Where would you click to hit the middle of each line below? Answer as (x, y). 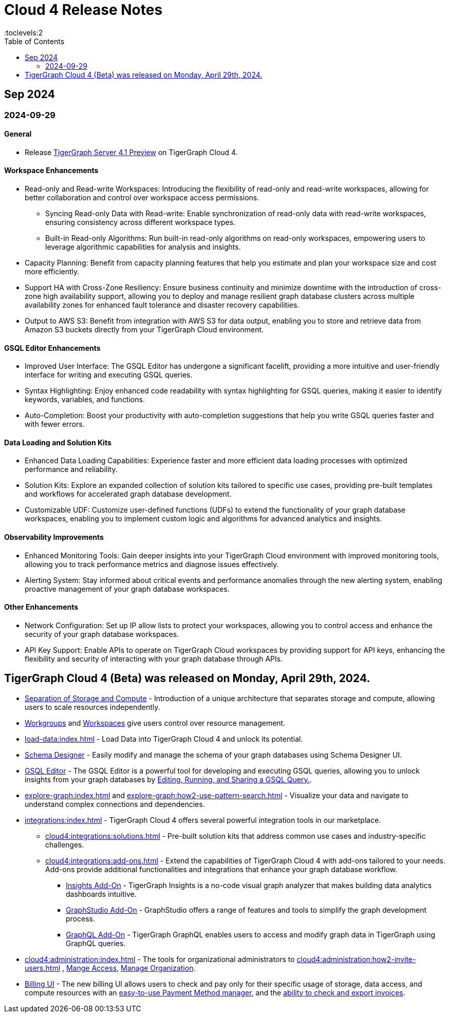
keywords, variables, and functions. (85, 400)
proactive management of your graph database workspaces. (127, 589)
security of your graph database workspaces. (102, 634)
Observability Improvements (54, 537)
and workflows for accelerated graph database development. (128, 494)
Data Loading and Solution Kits (58, 442)
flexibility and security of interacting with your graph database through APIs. (154, 658)
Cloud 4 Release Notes (83, 10)
